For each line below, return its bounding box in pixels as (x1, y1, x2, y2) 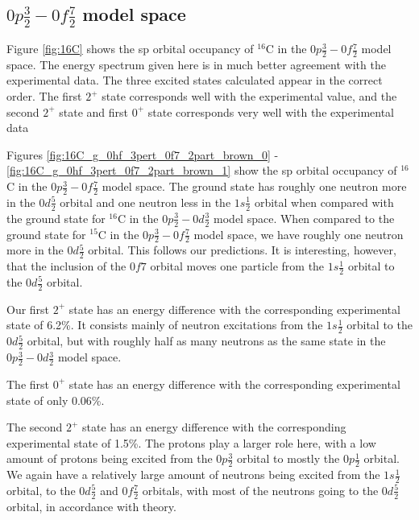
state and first (59, 103, 129, 120)
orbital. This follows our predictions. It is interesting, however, (88, 241, 396, 258)
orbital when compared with (254, 193, 394, 210)
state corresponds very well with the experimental (147, 103, 394, 120)
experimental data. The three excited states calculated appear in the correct (6, 72, 383, 89)
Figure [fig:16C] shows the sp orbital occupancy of (6, 40, 254, 57)
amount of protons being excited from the (6, 450, 213, 467)
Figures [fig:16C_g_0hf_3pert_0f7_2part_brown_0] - (6, 146, 279, 163)
